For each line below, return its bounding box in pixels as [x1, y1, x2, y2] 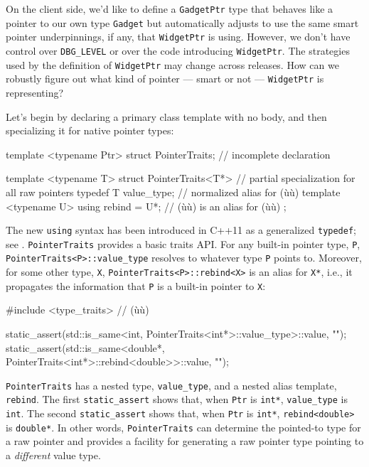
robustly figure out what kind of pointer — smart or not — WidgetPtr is [6, 71, 324, 86]
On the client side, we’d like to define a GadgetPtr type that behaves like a [6, 1, 333, 16]
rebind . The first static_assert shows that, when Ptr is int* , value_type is [6, 392, 348, 407]
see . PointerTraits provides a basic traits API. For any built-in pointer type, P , [6, 236, 360, 251]
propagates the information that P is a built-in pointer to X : [6, 278, 266, 293]
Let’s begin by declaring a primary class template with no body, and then [6, 109, 327, 124]
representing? [6, 85, 64, 100]
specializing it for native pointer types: [6, 123, 174, 138]
